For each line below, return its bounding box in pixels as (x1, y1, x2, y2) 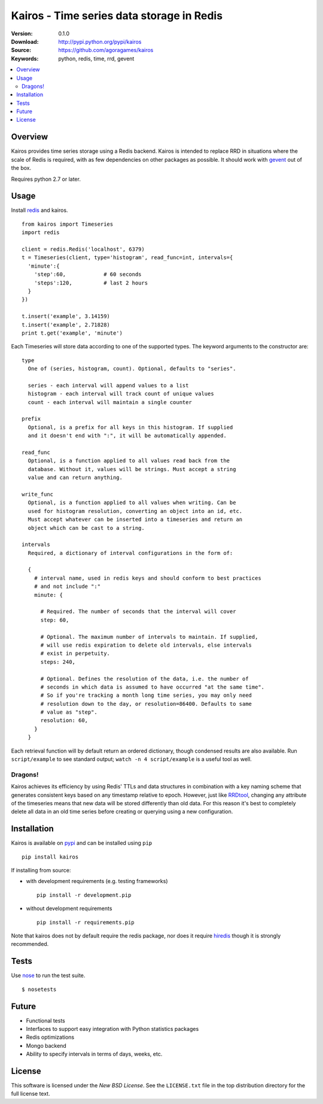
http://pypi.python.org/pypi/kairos (58, 38, 142, 45)
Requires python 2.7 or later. (11, 175, 81, 183)
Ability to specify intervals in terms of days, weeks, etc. (26, 1051, 163, 1058)
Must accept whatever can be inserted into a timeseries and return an (28, 516, 243, 523)
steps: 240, (40, 659, 76, 665)
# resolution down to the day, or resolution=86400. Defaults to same (40, 700, 252, 707)
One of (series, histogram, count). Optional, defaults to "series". (28, 365, 236, 372)
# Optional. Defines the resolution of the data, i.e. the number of (40, 675, 249, 682)
